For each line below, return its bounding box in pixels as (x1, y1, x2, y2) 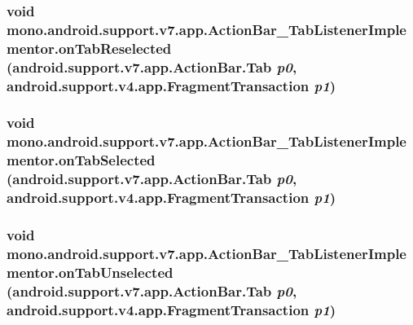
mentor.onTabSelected (7, 150, 156, 170)
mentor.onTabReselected (7, 37, 172, 58)
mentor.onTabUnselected (7, 261, 174, 282)
